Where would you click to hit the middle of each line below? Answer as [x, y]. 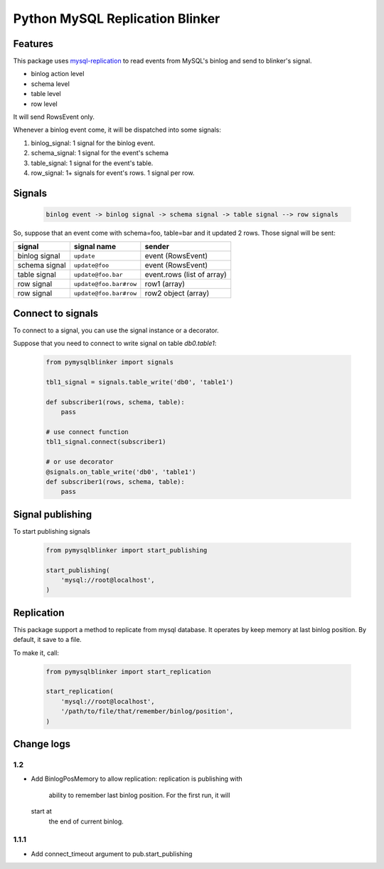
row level [44, 104]
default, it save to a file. [47, 640]
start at [42, 811]
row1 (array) [165, 284]
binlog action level [58, 74]
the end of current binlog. [86, 821]
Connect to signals [56, 313]
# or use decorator [80, 462]
